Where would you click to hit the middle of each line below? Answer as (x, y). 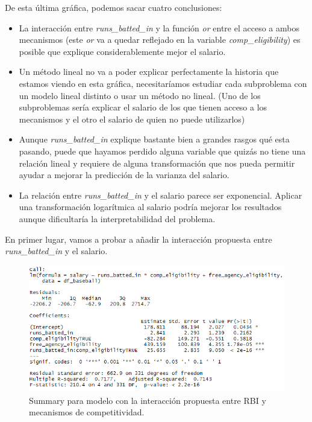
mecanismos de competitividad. (87, 412)
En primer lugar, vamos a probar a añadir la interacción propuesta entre (139, 239)
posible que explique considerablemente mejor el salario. (122, 51)
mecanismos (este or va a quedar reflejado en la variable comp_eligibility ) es (160, 40)
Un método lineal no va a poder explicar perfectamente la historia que (149, 72)
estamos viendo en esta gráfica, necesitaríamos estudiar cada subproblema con (163, 83)
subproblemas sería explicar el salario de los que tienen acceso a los (143, 107)
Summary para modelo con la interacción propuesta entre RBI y (148, 400)
